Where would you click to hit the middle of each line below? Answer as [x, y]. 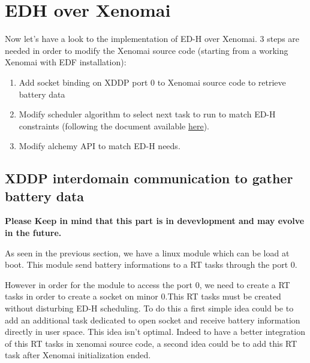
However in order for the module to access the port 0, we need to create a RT [148, 284]
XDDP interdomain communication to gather [149, 178]
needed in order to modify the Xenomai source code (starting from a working [147, 50]
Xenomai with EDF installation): [66, 62]
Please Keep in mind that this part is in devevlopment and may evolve [155, 221]
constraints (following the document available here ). [114, 125]
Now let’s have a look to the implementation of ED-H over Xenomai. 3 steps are [152, 39]
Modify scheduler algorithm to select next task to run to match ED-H [147, 114]
